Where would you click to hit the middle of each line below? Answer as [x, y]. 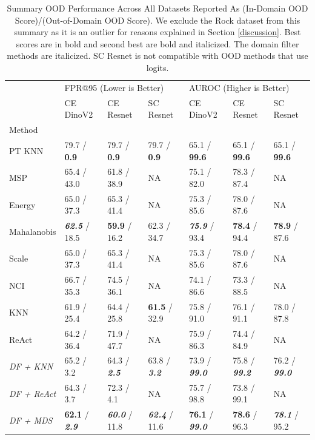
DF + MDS [31, 420]
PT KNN [26, 150]
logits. [157, 67]
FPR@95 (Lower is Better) [114, 87]
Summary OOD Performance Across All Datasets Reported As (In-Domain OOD [157, 8]
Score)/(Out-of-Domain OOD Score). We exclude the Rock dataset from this [157, 20]
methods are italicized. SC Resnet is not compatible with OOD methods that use [157, 56]
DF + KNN [31, 366]
